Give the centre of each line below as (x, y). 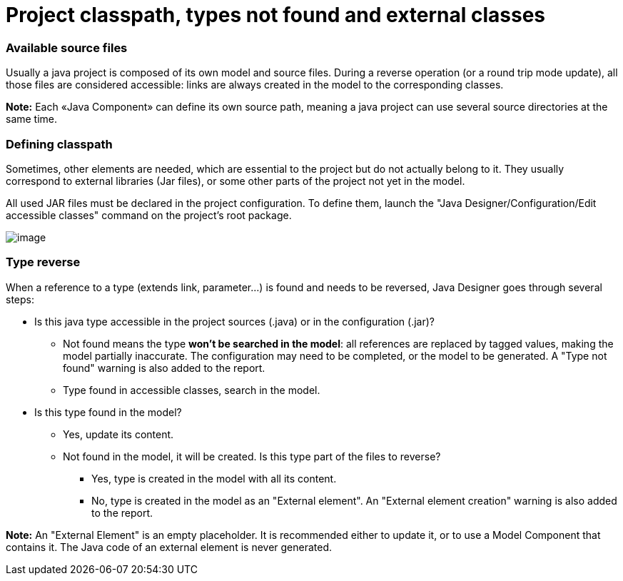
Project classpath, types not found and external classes (276, 15)
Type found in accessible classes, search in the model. (192, 390)
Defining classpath (59, 144)
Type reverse (43, 262)
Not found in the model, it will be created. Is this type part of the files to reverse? (252, 456)
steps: (20, 299)
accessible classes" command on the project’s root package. (149, 215)
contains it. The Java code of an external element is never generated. (169, 547)
